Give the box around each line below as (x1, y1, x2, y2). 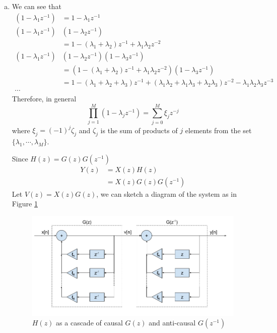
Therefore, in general (12, 93, 77, 103)
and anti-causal (149, 317, 196, 328)
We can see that (12, 1, 61, 11)
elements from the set (185, 125, 252, 135)
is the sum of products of (100, 125, 178, 135)
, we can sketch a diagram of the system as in (96, 188, 237, 199)
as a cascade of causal (56, 317, 123, 328)
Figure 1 (12, 198, 38, 209)
